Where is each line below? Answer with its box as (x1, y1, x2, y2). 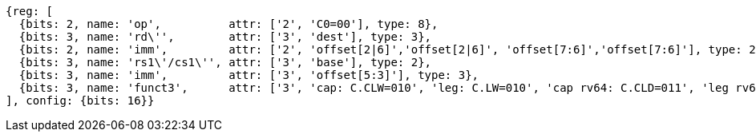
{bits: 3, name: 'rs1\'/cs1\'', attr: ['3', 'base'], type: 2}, (18, 56, 432, 69)
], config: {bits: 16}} (6, 94, 155, 107)
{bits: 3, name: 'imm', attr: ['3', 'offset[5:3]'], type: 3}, (18, 69, 479, 81)
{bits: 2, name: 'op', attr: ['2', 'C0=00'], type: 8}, (18, 18, 439, 30)
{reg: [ (6, 5, 54, 18)
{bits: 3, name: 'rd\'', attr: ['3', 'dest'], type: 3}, (18, 30, 432, 43)
